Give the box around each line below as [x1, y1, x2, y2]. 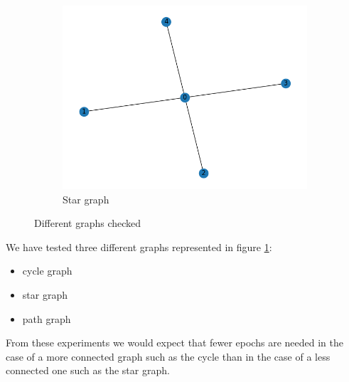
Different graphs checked [34, 216, 141, 230]
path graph [22, 311, 71, 326]
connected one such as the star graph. [6, 363, 170, 378]
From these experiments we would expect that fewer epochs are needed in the [6, 335, 343, 350]
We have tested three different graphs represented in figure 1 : [6, 239, 272, 254]
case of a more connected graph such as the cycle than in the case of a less [6, 349, 331, 364]
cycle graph [22, 263, 73, 278]
